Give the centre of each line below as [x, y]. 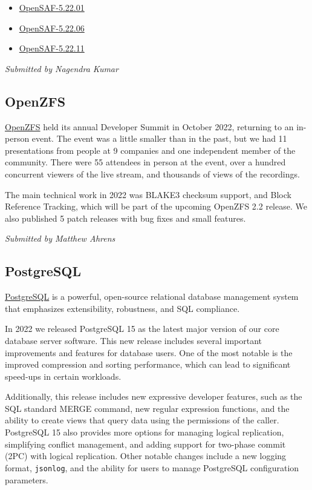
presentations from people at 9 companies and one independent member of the [150, 150]
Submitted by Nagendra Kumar [62, 68]
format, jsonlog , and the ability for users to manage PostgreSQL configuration [152, 467]
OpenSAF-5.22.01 [52, 7]
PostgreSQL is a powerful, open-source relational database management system [152, 296]
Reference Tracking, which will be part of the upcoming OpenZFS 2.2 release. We [156, 206]
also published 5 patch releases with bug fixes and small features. [125, 218]
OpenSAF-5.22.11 [52, 48]
